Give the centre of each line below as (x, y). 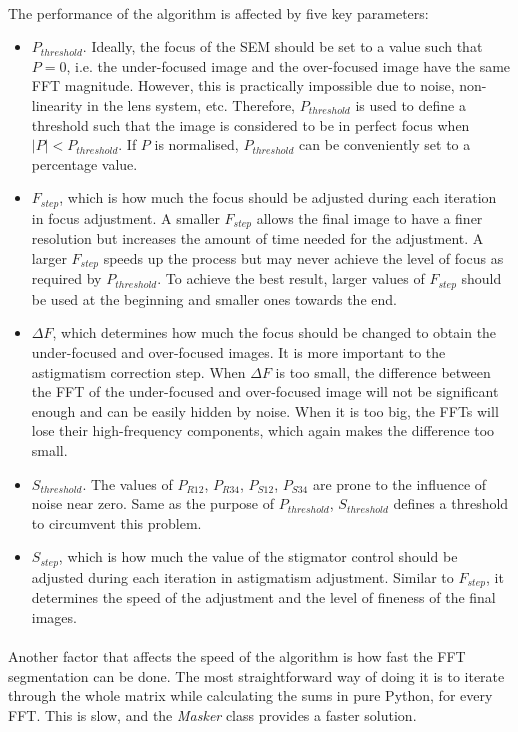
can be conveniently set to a (385, 144)
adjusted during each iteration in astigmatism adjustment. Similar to (242, 576)
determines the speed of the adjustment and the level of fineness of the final (263, 597)
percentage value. (84, 163)
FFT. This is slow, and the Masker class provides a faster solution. (212, 714)
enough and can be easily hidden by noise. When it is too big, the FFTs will (265, 410)
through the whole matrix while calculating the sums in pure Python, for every (250, 695)
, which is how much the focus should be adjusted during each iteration (278, 197)
